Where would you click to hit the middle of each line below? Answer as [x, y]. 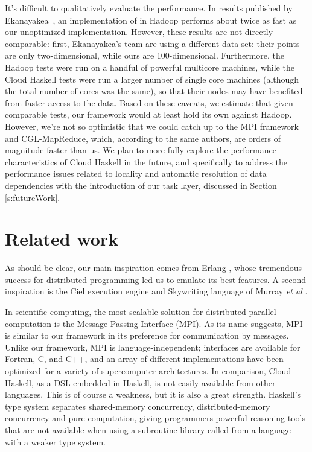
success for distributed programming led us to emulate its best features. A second [156, 279]
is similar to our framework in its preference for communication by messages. [147, 335]
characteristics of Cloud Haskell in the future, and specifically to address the [146, 161]
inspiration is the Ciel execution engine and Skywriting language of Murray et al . [156, 291]
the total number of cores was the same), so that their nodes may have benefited [154, 91]
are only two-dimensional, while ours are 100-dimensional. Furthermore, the [145, 55]
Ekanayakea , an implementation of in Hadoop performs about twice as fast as [151, 20]
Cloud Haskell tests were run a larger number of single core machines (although [152, 79]
